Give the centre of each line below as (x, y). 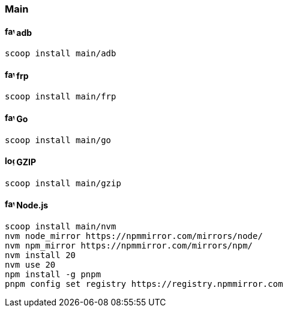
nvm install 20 (40, 255)
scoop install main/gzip (63, 183)
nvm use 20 (30, 265)
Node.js (32, 205)
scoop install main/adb (61, 54)
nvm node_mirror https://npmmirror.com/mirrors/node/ (134, 236)
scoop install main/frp (61, 97)
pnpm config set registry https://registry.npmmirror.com (144, 284)
